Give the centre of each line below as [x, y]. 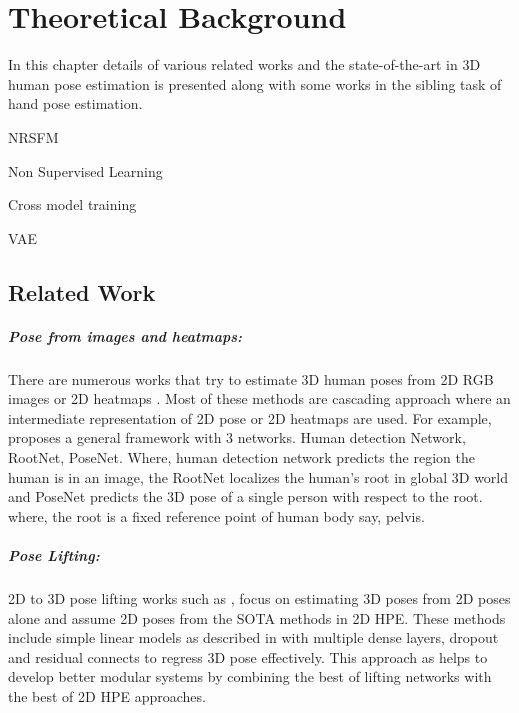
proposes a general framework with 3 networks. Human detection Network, [237, 437]
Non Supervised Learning [85, 170]
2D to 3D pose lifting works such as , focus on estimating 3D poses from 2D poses [259, 597]
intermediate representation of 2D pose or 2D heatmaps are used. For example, [250, 417]
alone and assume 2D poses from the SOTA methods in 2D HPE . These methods [257, 617]
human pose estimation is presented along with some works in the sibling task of [255, 83]
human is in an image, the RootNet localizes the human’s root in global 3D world [258, 476]
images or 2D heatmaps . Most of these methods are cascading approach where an [259, 398]
